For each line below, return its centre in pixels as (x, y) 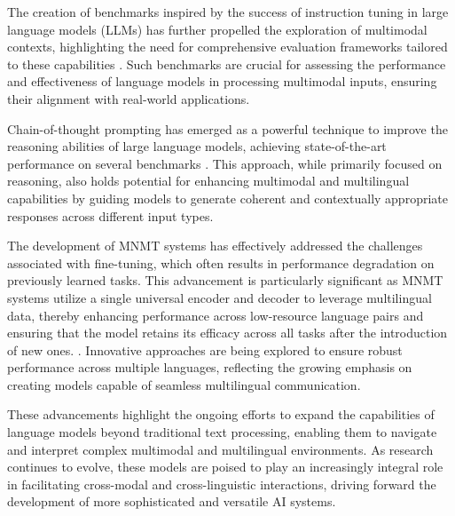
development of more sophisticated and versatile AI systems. (172, 501)
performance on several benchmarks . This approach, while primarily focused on (225, 163)
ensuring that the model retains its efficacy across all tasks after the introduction (227, 333)
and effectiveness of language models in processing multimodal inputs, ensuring (222, 81)
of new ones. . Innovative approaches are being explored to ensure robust (205, 349)
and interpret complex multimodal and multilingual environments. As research (220, 449)
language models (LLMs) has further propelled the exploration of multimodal (217, 29)
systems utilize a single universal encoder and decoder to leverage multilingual (220, 297)
